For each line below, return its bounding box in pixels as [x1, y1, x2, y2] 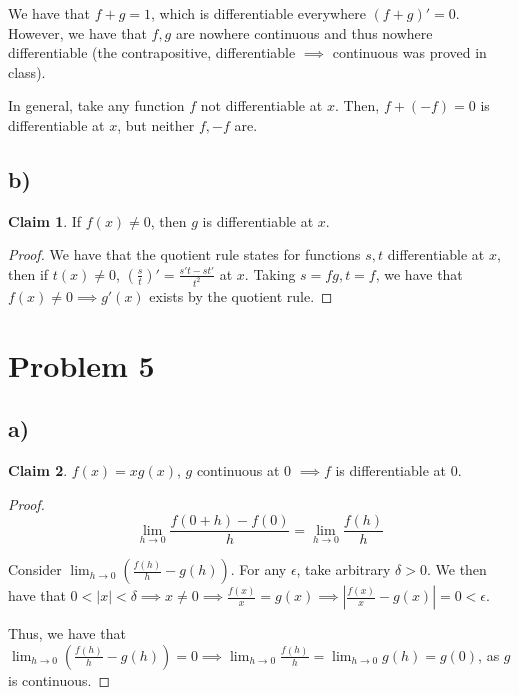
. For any [230, 559, 287, 580]
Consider [8, 559, 62, 580]
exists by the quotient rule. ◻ [149, 285, 333, 306]
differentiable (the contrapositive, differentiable [8, 42, 296, 63]
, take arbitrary [296, 559, 391, 580]
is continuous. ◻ [8, 669, 111, 690]
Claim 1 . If [8, 210, 82, 231]
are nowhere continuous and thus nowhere [175, 22, 433, 43]
